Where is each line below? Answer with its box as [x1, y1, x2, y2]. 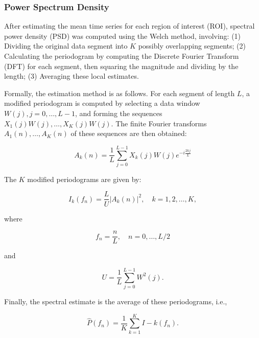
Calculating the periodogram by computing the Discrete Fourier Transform [4, 51, 239, 61]
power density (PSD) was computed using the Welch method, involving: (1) [4, 30, 241, 41]
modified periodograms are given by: [27, 173, 142, 184]
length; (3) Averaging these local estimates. [4, 71, 139, 81]
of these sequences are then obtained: [70, 128, 187, 139]
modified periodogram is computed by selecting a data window [4, 98, 200, 108]
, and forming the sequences [75, 107, 162, 118]
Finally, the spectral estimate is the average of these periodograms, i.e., [4, 296, 227, 306]
